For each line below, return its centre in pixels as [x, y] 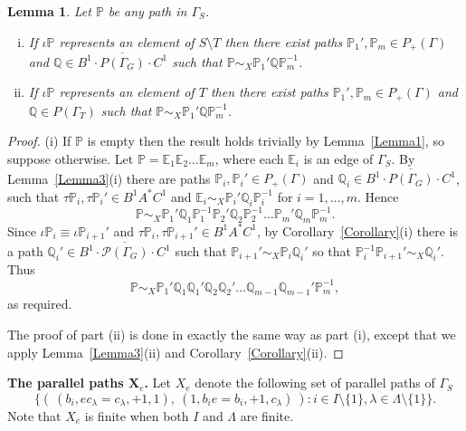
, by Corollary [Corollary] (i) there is [357, 230]
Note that [34, 415]
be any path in [147, 11]
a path [25, 251]
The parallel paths [66, 383]
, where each [249, 158]
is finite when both [137, 415]
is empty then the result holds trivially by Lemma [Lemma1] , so [266, 141]
